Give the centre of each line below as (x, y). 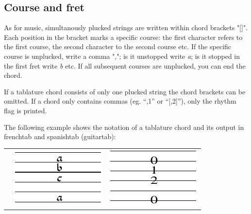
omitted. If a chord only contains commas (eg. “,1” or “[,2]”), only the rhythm (120, 101)
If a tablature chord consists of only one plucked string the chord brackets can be (125, 91)
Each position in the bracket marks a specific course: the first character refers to (123, 37)
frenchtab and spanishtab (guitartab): (60, 136)
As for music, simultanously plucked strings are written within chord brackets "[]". (126, 27)
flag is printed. (25, 110)
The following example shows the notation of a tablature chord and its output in (124, 127)
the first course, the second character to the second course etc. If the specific (118, 46)
